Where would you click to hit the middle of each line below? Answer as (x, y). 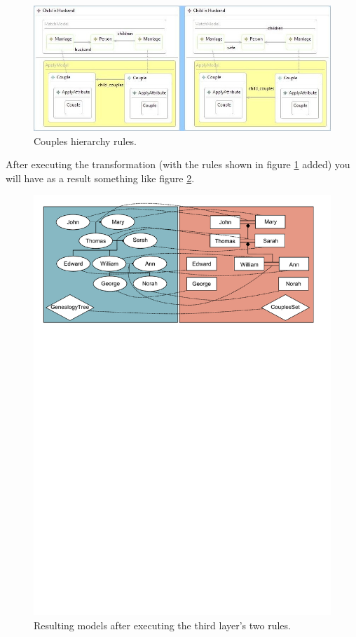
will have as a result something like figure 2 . (100, 178)
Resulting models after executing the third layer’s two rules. (162, 625)
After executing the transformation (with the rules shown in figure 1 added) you (178, 164)
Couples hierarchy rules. (85, 141)
